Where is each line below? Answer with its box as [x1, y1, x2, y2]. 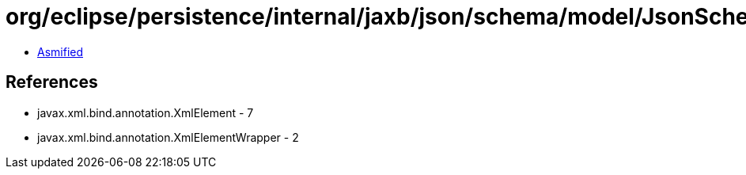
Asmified [37, 44, 84, 59]
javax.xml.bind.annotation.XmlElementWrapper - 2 [37, 130, 299, 144]
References [6, 72, 98, 93]
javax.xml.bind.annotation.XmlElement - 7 [37, 105, 254, 120]
